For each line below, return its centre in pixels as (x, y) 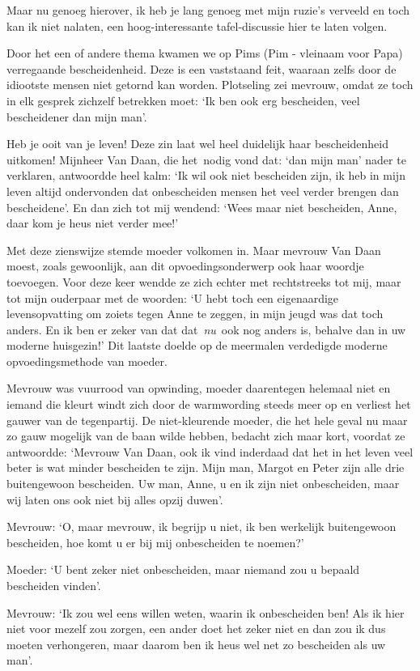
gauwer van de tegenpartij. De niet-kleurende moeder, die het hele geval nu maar (207, 420)
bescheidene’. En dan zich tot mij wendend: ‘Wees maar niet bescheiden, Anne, (202, 207)
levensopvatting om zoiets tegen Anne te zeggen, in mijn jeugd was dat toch (195, 314)
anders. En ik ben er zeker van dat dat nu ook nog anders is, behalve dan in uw (206, 329)
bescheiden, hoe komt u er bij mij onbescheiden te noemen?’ (155, 542)
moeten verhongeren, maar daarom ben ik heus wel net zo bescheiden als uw (196, 644)
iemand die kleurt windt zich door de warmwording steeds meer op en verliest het (209, 404)
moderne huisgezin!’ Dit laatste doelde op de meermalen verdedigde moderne (197, 345)
